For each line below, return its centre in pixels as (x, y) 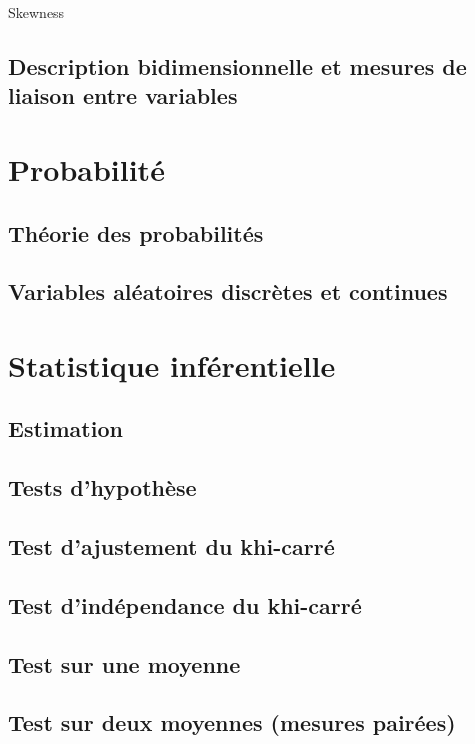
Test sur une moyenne (124, 663)
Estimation (65, 428)
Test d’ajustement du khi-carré (171, 546)
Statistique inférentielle (172, 364)
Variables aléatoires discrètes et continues (228, 291)
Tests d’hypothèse (102, 487)
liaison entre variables (123, 95)
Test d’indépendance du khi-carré (185, 604)
